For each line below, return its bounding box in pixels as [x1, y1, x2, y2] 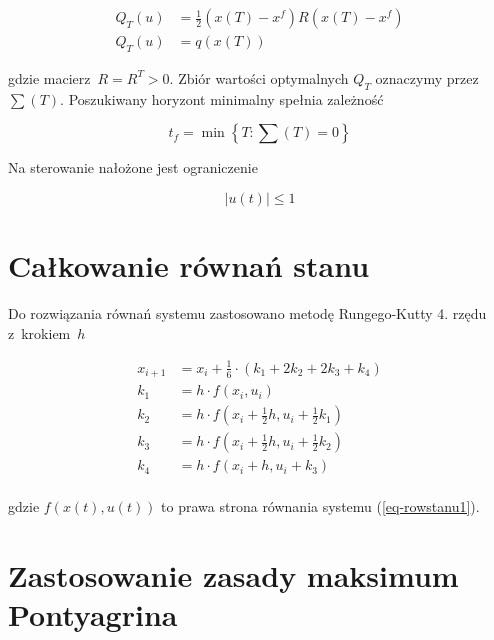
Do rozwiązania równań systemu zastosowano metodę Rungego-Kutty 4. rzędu [8, 302, 487, 323]
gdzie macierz [8, 67, 91, 88]
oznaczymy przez [375, 67, 479, 88]
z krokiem [8, 322, 71, 343]
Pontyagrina [8, 594, 178, 635]
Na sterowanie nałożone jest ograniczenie [8, 157, 258, 178]
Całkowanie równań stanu [8, 245, 370, 286]
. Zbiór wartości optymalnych [169, 67, 349, 88]
